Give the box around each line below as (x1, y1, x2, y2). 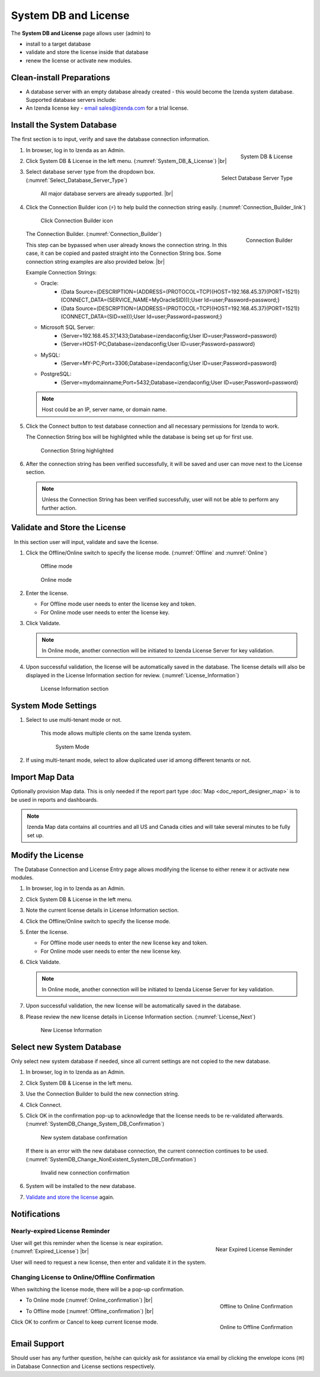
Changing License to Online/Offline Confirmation (11, 1273, 155, 1282)
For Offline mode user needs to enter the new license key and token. (40, 939, 208, 946)
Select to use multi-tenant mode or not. (25, 716, 122, 723)
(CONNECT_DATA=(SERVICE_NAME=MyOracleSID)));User (60, 296, 203, 303)
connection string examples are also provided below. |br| (25, 258, 165, 265)
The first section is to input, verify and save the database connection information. (11, 136, 210, 143)
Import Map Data (11, 772, 75, 782)
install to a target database (25, 40, 91, 47)
